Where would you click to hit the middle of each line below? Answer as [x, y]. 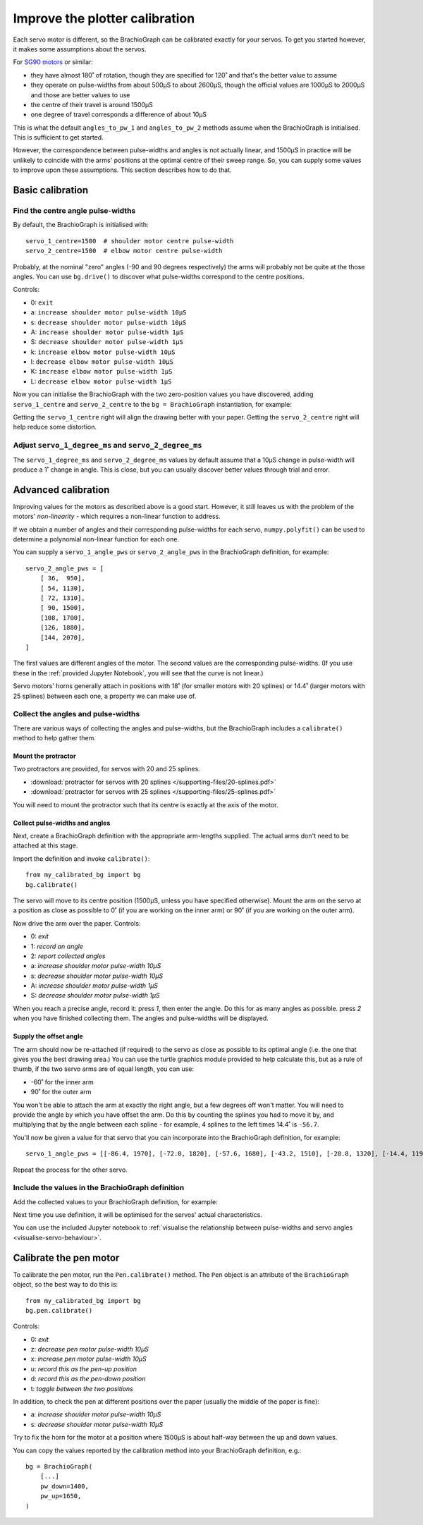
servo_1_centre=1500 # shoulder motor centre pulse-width [130, 241]
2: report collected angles [68, 956]
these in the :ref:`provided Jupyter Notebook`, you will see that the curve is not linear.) [138, 673]
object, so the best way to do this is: [66, 1285]
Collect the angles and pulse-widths [76, 714]
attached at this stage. [45, 845]
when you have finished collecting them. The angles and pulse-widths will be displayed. [141, 1018]
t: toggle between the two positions [82, 1388]
